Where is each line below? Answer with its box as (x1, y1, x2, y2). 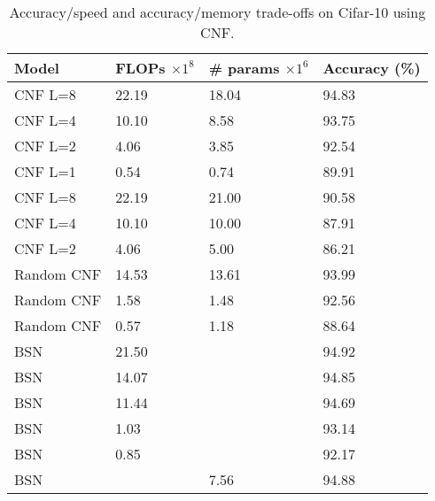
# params (208, 58, 280, 78)
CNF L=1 (14, 161, 76, 181)
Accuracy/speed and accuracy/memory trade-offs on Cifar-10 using (9, 2, 426, 22)
